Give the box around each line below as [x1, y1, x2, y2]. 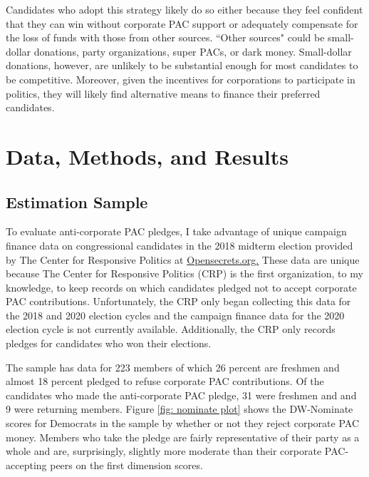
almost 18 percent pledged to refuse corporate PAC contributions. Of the [6, 374, 324, 389]
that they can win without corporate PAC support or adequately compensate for [6, 16, 358, 31]
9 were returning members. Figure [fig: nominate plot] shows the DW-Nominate [6, 401, 353, 416]
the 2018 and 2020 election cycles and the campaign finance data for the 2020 [6, 307, 345, 322]
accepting [6, 457, 47, 472]
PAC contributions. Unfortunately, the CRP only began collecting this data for [6, 294, 351, 309]
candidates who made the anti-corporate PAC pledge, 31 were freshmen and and [6, 387, 357, 402]
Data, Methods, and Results [6, 141, 289, 170]
